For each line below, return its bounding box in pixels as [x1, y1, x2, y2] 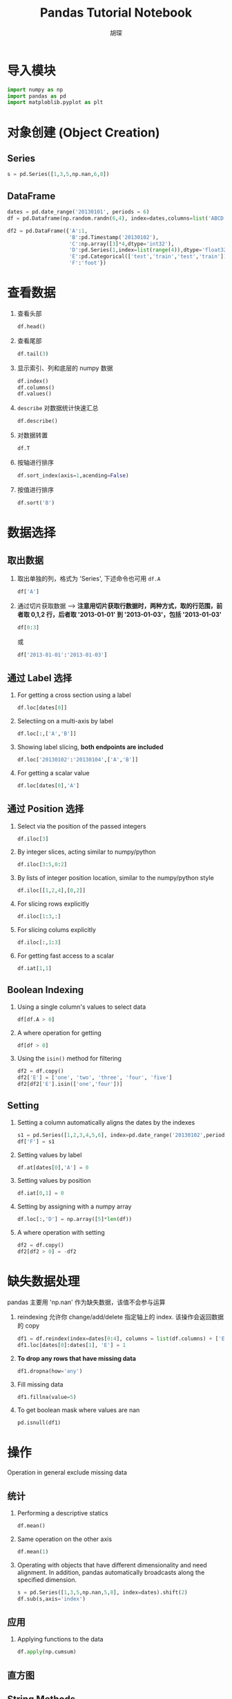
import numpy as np [7, 86, 64, 93]
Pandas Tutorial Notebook [40, 5, 192, 21]
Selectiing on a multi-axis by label [17, 717, 114, 725]
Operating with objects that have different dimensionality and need [17, 1560, 207, 1569]
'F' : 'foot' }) [68, 260, 107, 267]
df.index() [17, 378, 49, 385]
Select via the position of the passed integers [17, 822, 146, 830]
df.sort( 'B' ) [17, 499, 55, 507]
